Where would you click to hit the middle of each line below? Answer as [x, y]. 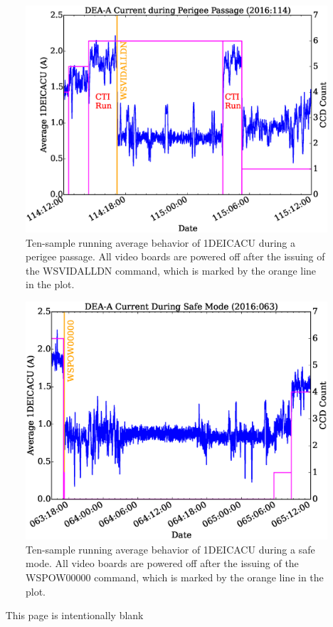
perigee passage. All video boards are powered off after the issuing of [175, 256]
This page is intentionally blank [74, 615]
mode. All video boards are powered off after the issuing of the [162, 563]
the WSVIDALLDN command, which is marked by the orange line [171, 270]
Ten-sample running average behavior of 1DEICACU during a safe [170, 549]
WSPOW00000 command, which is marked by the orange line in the [175, 577]
